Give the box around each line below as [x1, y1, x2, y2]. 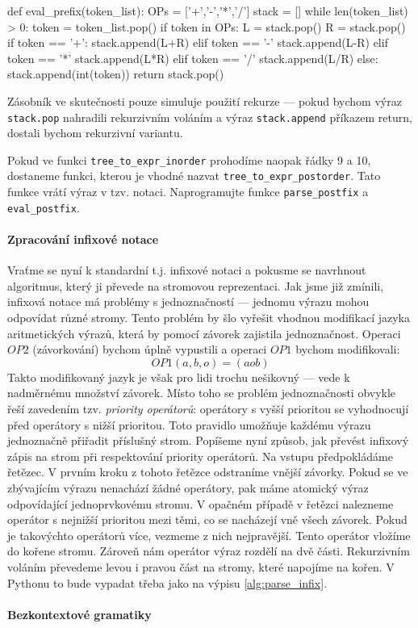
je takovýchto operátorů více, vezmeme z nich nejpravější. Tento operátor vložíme [7, 526, 411, 543]
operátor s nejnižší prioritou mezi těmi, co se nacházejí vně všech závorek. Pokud [7, 511, 408, 528]
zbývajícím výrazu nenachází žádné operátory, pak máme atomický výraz [7, 479, 369, 496]
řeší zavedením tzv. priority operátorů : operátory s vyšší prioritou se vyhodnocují [7, 400, 409, 417]
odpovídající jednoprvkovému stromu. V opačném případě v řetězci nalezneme [7, 495, 394, 512]
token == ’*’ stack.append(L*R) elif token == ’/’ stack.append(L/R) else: [7, 49, 378, 66]
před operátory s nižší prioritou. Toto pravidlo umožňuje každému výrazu [7, 416, 371, 433]
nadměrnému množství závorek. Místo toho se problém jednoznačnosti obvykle [7, 384, 396, 401]
